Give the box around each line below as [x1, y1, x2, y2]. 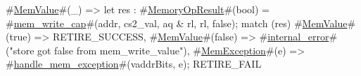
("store [6, 43, 34, 57]
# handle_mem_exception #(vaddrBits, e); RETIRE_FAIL [6, 56, 262, 71]
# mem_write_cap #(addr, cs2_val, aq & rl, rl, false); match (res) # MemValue [6, 15, 348, 30]
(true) [6, 29, 31, 44]
